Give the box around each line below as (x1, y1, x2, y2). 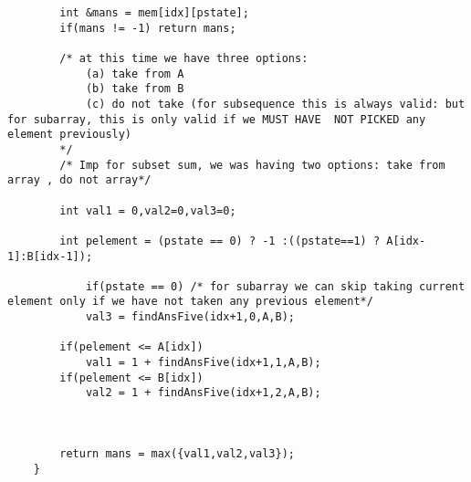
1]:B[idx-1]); (7, 249, 93, 263)
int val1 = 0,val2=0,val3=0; (59, 204, 236, 217)
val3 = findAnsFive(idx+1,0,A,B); (85, 310, 295, 324)
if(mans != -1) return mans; (59, 21, 236, 35)
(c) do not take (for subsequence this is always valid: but (85, 97, 466, 110)
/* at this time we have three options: (59, 51, 309, 65)
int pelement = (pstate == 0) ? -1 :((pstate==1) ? (59, 234, 381, 247)
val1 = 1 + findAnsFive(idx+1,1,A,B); (85, 356, 321, 370)
